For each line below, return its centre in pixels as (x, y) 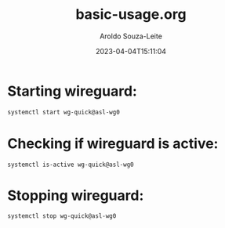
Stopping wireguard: (76, 195)
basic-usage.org (131, 14)
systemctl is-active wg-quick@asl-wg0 (71, 165)
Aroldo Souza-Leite (131, 36)
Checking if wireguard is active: (113, 143)
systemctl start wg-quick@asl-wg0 (64, 112)
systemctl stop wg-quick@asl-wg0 (62, 216)
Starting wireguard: (73, 91)
